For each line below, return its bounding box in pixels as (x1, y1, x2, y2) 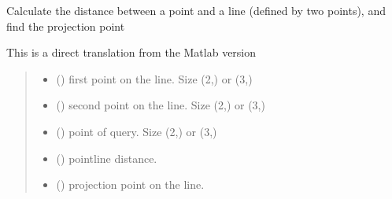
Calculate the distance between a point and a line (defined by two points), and (6, 2, 386, 18)
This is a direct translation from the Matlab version (6, 44, 257, 61)
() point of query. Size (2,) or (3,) (56, 123, 217, 139)
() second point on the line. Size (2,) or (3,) (56, 97, 265, 113)
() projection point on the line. (56, 176, 205, 193)
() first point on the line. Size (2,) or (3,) (56, 70, 253, 87)
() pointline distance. (56, 149, 157, 166)
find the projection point (6, 17, 125, 34)
